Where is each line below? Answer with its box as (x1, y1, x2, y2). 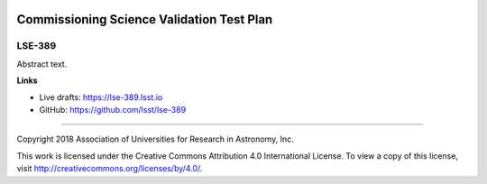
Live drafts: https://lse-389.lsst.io (39, 91, 163, 103)
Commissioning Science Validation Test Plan (16, 12, 273, 27)
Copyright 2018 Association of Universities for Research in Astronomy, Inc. (16, 133, 294, 144)
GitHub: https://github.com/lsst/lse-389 (39, 104, 187, 115)
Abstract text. (16, 59, 68, 69)
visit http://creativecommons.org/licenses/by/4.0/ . (16, 163, 203, 174)
